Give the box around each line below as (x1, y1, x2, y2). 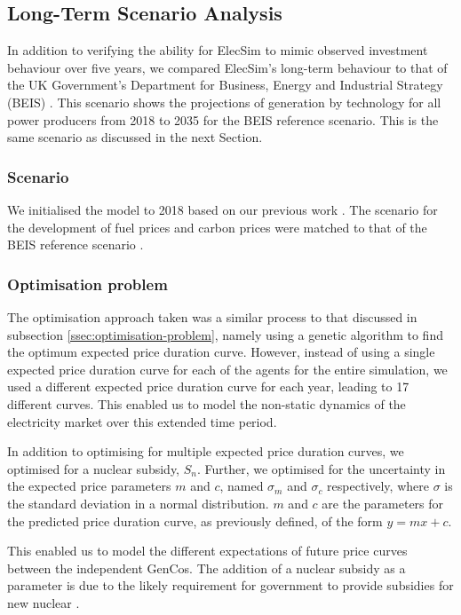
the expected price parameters (7, 477, 171, 495)
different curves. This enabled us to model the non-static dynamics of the (7, 394, 406, 413)
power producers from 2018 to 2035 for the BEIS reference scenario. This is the (7, 110, 439, 129)
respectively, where (327, 477, 429, 495)
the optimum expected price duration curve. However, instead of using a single (7, 343, 435, 361)
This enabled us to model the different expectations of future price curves (7, 541, 408, 560)
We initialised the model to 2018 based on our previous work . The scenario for (7, 200, 438, 218)
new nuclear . (7, 593, 80, 611)
